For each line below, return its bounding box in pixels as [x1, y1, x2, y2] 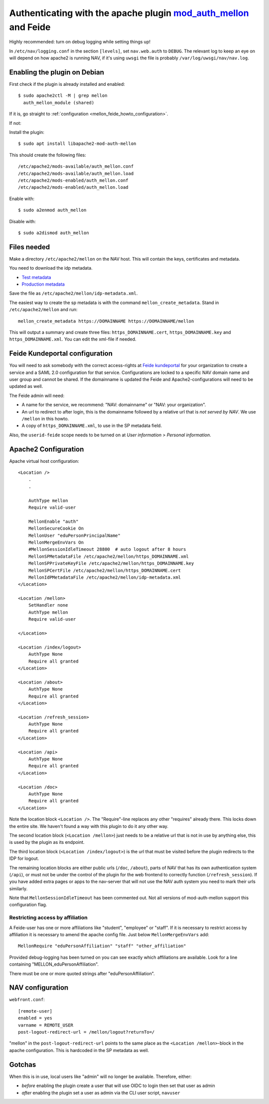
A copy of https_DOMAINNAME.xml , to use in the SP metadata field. [21, 422, 162, 429]
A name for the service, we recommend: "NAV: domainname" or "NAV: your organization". [21, 402, 206, 408]
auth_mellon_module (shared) [23, 100, 95, 105]
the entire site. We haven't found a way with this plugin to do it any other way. [9, 823, 169, 829]
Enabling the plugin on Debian [9, 68, 105, 76]
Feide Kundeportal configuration [9, 350, 113, 358]
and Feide [9, 21, 51, 32]
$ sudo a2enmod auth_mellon [18, 207, 87, 213]
